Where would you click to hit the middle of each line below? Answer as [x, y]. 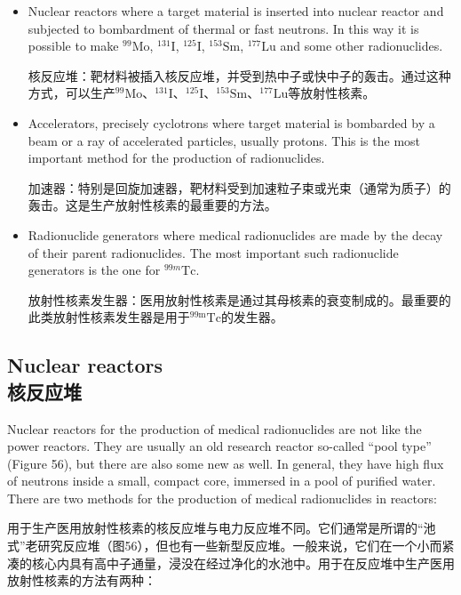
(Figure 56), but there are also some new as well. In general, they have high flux [226, 463]
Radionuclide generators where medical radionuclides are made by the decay [235, 234]
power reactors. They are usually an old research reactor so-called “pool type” [219, 446]
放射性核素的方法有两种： [82, 580]
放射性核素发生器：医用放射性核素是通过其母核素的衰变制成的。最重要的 [239, 299]
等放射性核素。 [332, 93]
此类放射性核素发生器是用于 [109, 317]
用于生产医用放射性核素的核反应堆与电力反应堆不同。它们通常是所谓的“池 [222, 528]
